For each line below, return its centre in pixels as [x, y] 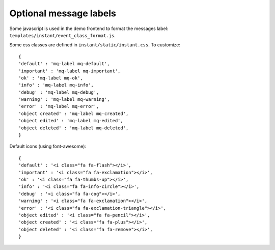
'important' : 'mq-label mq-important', [70, 71]
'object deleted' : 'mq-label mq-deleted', [74, 128]
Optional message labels [63, 13]
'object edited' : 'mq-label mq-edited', [71, 121]
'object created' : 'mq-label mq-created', [74, 114]
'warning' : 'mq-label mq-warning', [64, 100]
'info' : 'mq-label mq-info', [56, 85]
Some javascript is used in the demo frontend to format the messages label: [89, 29]
